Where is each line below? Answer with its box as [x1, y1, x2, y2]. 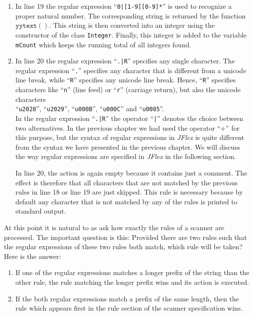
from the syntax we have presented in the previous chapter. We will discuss [15, 141, 240, 152]
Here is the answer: [4, 251, 61, 261]
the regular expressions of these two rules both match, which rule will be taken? [4, 241, 243, 252]
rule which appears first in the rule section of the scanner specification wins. [15, 303, 243, 313]
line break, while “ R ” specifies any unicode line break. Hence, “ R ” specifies [15, 75, 236, 85]
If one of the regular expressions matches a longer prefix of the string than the [15, 267, 250, 277]
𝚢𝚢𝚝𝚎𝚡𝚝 [15, 22, 37, 30]
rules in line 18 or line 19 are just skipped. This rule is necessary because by [15, 187, 243, 197]
